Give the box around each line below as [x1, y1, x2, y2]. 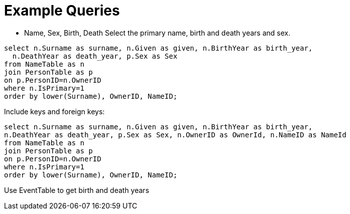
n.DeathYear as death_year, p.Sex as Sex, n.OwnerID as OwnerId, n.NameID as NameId [4, 130, 346, 139]
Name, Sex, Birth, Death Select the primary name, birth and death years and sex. [24, 28, 290, 37]
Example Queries [4, 2, 120, 19]
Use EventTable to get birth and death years [4, 185, 149, 194]
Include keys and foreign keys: [4, 107, 105, 116]
